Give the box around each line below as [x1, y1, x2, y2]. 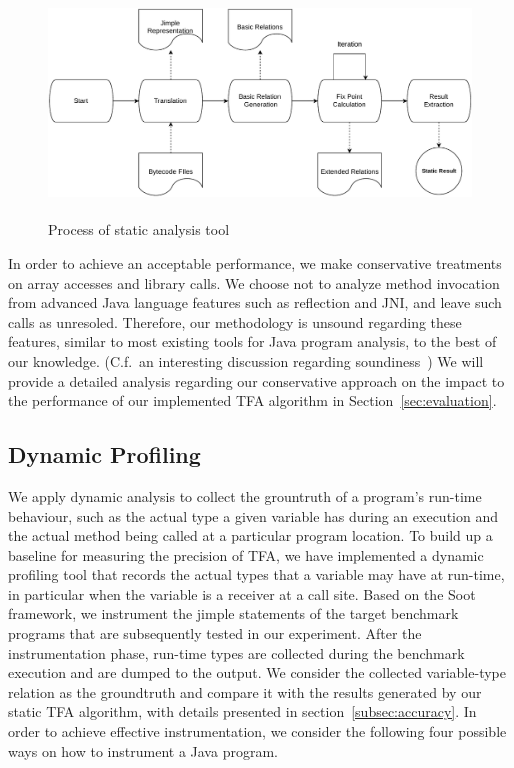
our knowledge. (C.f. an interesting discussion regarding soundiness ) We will [8, 350, 484, 371]
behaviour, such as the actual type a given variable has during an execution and [8, 505, 498, 526]
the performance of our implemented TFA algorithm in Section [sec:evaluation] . [8, 390, 497, 411]
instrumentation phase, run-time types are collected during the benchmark [8, 642, 465, 663]
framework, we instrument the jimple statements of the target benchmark [8, 603, 459, 624]
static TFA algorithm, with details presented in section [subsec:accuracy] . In [8, 701, 477, 722]
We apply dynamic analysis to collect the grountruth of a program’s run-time [8, 485, 482, 506]
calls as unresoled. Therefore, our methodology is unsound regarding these [8, 311, 462, 332]
